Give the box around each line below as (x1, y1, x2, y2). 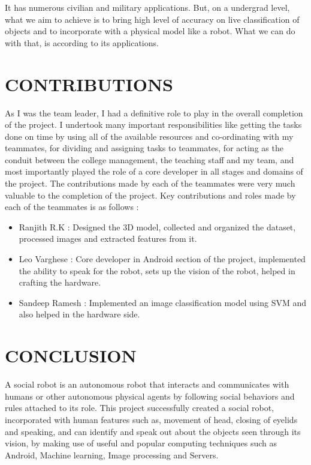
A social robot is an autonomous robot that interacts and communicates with (5, 378, 289, 391)
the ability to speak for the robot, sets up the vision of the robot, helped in (19, 264, 295, 277)
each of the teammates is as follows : (5, 200, 139, 213)
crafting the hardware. (19, 276, 101, 289)
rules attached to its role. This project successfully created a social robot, (5, 401, 274, 414)
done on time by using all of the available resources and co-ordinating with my (5, 130, 294, 142)
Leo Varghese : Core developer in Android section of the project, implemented (19, 253, 306, 265)
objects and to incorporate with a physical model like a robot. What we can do (5, 25, 295, 37)
